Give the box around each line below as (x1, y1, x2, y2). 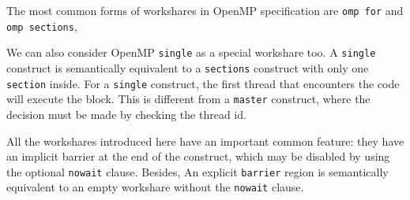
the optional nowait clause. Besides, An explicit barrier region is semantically (6, 163, 389, 180)
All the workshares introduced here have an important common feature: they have (6, 132, 404, 149)
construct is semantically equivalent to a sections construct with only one (6, 59, 369, 76)
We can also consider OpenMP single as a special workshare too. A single (6, 44, 376, 61)
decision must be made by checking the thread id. (6, 106, 246, 122)
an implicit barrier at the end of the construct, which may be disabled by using (6, 148, 390, 165)
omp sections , (6, 17, 77, 34)
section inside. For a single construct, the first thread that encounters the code (6, 75, 400, 91)
